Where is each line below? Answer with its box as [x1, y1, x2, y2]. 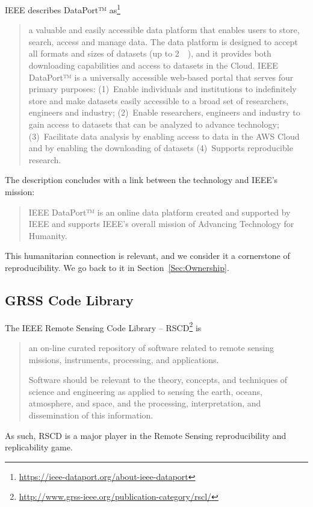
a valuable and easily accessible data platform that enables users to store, [28, 23, 300, 36]
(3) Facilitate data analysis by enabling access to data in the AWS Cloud [28, 129, 300, 142]
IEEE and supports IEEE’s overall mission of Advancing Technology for [28, 217, 294, 230]
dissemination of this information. [28, 408, 153, 421]
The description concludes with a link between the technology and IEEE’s [5, 173, 278, 186]
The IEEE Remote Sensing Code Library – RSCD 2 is [5, 319, 202, 334]
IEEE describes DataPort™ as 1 [5, 2, 121, 16]
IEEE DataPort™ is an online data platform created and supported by [28, 205, 291, 218]
